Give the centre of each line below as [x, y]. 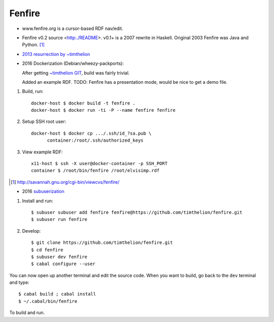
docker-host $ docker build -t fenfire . [83, 103]
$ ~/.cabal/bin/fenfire [48, 301]
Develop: [31, 231]
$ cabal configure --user [63, 264]
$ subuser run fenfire [59, 219]
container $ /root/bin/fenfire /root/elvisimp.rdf [95, 171]
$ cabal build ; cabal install [57, 294]
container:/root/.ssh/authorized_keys [95, 140]
